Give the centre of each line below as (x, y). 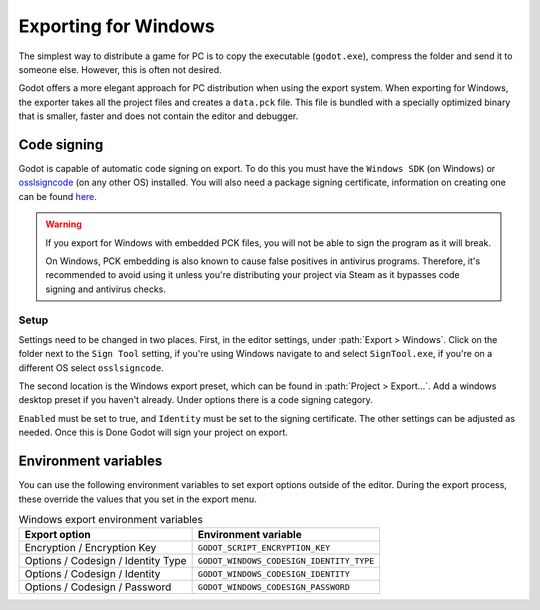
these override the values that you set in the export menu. (137, 499)
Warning (63, 224)
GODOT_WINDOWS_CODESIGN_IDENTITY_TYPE (286, 560)
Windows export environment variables (111, 520)
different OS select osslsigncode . (91, 367)
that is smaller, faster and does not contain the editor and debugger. (158, 116)
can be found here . (57, 196)
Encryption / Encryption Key (90, 548)
